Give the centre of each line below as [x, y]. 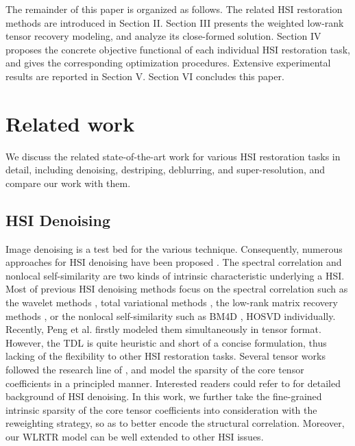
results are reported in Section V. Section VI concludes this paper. [145, 76]
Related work [70, 123]
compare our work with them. [68, 183]
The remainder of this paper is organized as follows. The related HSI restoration [174, 9]
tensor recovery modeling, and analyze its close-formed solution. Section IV [163, 36]
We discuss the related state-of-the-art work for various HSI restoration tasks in [173, 156]
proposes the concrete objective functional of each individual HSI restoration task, [178, 49]
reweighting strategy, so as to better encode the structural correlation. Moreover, [175, 423]
